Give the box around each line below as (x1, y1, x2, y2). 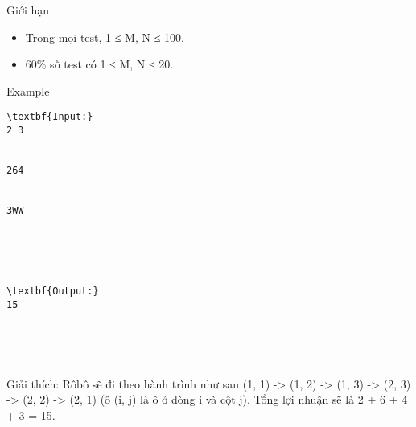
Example (6, 82, 50, 99)
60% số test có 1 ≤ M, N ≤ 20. (25, 55, 174, 72)
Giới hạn (6, 2, 50, 18)
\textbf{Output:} (6, 285, 99, 297)
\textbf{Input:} (6, 111, 93, 123)
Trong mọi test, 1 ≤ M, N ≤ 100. (25, 28, 184, 45)
